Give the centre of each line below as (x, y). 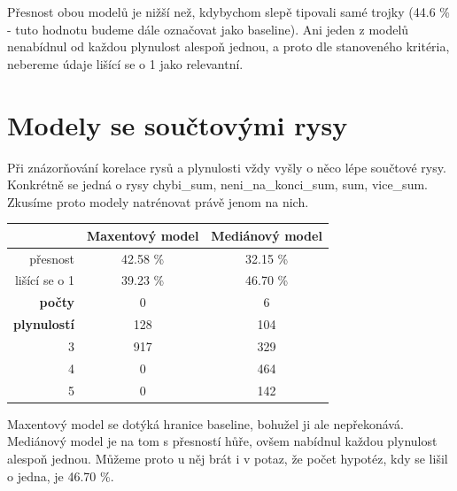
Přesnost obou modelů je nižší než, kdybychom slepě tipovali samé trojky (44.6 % (228, 12)
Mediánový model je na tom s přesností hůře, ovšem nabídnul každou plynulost (222, 441)
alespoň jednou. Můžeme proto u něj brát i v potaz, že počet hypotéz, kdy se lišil (228, 458)
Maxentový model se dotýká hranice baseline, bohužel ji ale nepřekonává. (205, 423)
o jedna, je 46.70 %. (61, 476)
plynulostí (44, 324)
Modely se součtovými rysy (178, 124)
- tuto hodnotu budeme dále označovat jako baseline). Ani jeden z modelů (208, 29)
